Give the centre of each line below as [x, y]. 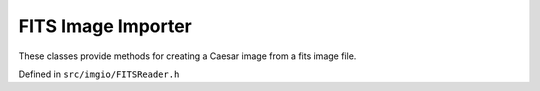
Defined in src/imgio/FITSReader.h [99, 74]
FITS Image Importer [105, 26]
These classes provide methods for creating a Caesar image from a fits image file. [187, 56]
